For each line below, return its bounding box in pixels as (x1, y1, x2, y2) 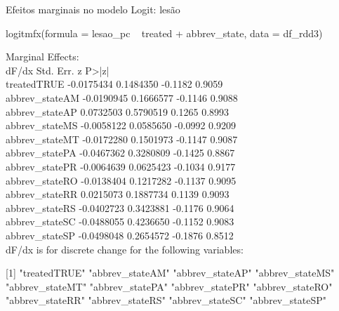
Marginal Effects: (6, 49, 79, 64)
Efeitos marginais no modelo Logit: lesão (6, 2, 180, 16)
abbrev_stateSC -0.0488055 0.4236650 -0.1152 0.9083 (6, 214, 234, 229)
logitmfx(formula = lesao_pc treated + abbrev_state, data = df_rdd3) (6, 25, 323, 40)
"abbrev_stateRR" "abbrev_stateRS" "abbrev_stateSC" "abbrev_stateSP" (6, 293, 326, 307)
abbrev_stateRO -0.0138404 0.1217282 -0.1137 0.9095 (6, 173, 237, 187)
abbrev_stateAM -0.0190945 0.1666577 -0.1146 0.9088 (6, 90, 238, 105)
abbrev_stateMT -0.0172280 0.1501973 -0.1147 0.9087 (6, 131, 238, 146)
